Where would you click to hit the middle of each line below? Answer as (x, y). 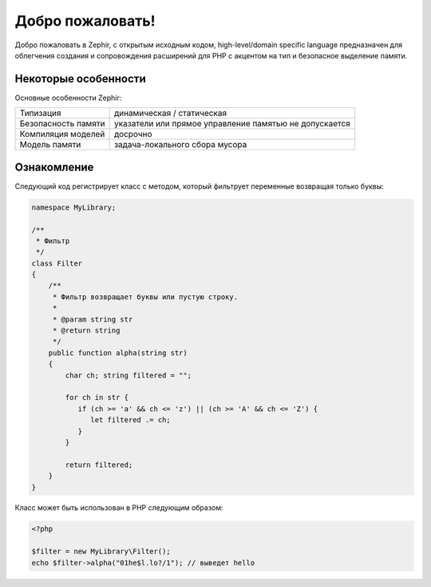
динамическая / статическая (170, 114)
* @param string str (93, 319)
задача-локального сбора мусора (180, 145)
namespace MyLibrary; (74, 207)
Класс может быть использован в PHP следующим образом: (119, 508)
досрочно (133, 134)
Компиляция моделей (62, 134)
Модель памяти (50, 145)
